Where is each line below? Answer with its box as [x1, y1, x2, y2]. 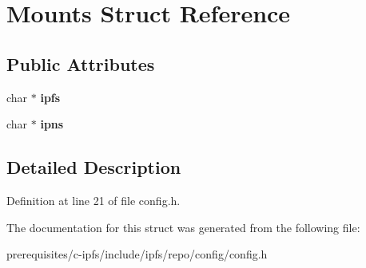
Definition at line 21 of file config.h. [6, 191, 181, 208]
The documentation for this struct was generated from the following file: [6, 219, 360, 235]
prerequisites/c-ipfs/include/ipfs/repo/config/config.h [6, 246, 268, 262]
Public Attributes [6, 51, 155, 76]
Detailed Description [6, 155, 181, 179]
